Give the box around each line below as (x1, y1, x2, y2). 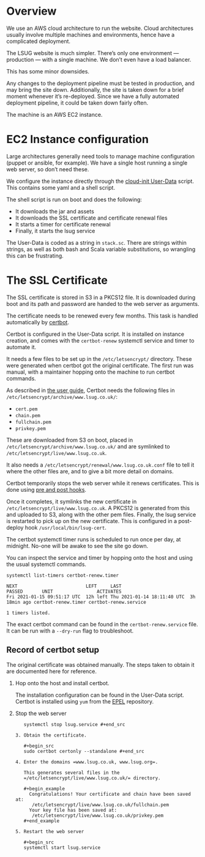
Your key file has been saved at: (29, 807, 117, 813)
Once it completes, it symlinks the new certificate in (6, 497, 137, 505)
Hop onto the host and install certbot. (15, 679, 110, 686)
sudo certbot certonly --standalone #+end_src (23, 748, 145, 754)
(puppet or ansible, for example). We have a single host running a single (6, 159, 188, 166)
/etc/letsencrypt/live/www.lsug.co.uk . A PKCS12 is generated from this (6, 504, 190, 511)
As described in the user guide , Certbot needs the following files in (6, 387, 175, 394)
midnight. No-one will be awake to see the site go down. (6, 542, 149, 549)
